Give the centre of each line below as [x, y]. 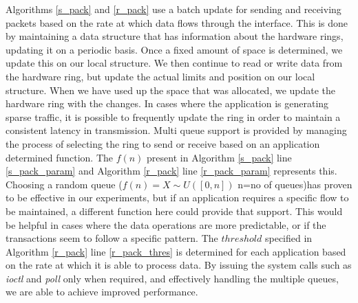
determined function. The [60, 157]
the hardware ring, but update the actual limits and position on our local [160, 76]
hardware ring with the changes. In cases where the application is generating [167, 103]
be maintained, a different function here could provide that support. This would [174, 211]
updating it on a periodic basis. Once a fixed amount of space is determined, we [174, 49]
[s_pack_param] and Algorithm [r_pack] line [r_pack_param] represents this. [171, 171]
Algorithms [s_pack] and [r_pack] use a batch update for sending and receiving [173, 9]
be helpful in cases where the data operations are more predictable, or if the [166, 224]
